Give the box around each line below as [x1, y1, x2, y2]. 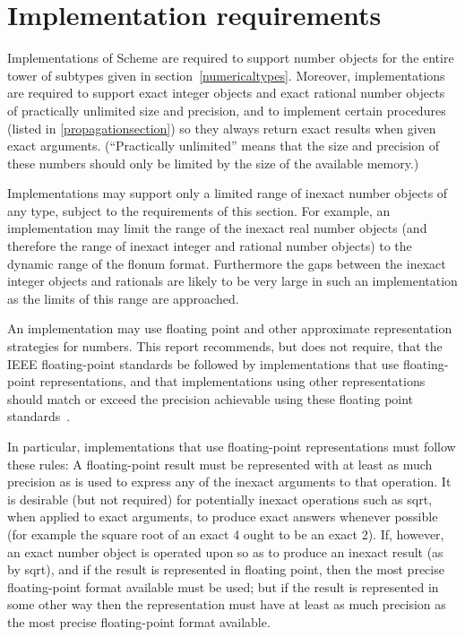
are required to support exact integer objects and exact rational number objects [7, 83, 445, 102]
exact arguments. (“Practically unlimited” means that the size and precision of [7, 136, 440, 155]
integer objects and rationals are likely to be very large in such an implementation [7, 271, 458, 290]
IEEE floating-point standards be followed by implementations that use [7, 354, 400, 373]
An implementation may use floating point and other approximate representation [7, 319, 452, 338]
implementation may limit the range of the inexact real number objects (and [7, 219, 427, 237]
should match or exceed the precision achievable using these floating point [7, 389, 414, 408]
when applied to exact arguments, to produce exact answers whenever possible [7, 507, 438, 526]
